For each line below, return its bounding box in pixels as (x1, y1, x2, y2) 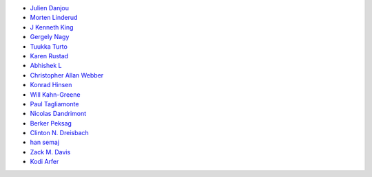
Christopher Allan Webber (30, 71, 104, 79)
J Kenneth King (30, 23, 74, 31)
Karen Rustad (30, 51, 69, 60)
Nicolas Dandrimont (30, 110, 87, 118)
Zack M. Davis (30, 147, 71, 156)
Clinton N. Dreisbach (30, 129, 89, 137)
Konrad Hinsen (30, 81, 72, 89)
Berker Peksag (30, 119, 72, 127)
